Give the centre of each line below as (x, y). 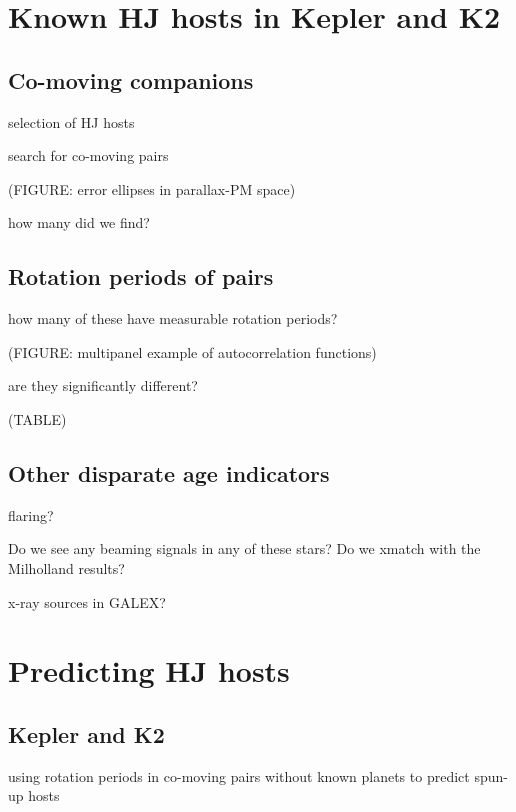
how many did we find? (79, 222)
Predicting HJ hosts (149, 670)
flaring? (31, 514)
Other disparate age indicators (169, 472)
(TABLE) (37, 418)
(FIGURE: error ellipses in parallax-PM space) (152, 188)
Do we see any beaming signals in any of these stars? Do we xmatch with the (244, 548)
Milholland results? (66, 567)
